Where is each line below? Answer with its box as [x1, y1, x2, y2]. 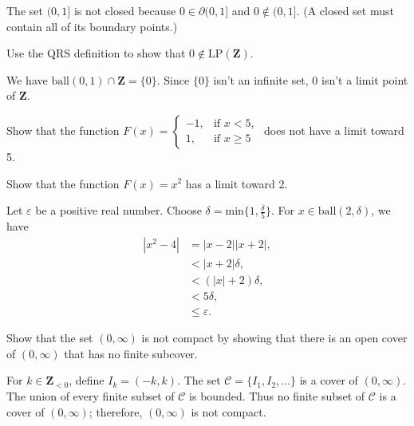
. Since [156, 71, 190, 88]
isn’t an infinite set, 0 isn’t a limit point [213, 71, 408, 88]
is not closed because [73, 2, 176, 18]
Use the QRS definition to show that [6, 45, 186, 61]
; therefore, [89, 403, 143, 420]
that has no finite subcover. [64, 345, 198, 361]
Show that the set [6, 329, 93, 346]
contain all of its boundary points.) [6, 18, 178, 34]
